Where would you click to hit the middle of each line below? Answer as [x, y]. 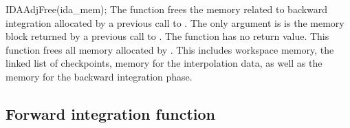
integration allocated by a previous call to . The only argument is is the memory [175, 22]
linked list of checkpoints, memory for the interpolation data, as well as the [164, 63]
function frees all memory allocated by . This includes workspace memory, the [170, 49]
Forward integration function [110, 113]
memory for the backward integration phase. [99, 76]
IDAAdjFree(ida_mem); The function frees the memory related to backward [167, 9]
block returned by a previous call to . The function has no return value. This [167, 36]
